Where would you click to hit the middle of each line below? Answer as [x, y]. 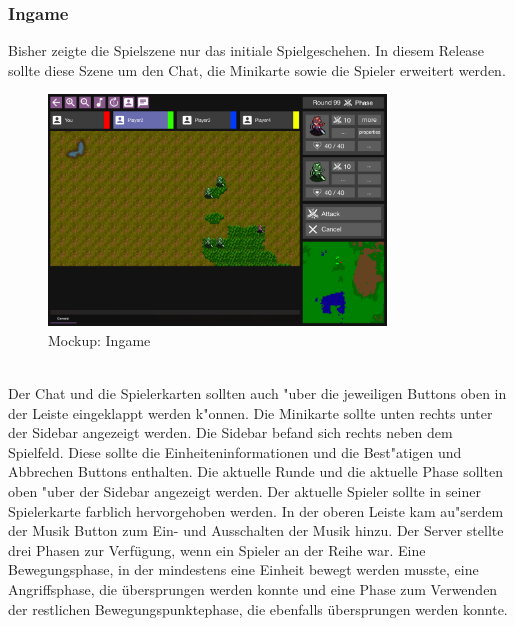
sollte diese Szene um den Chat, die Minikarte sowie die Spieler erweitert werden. [257, 69]
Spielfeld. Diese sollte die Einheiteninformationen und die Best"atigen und [235, 451]
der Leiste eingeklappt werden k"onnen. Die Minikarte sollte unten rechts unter [250, 412]
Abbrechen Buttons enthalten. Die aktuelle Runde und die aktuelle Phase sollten [255, 471]
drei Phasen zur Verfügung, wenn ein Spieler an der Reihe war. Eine [217, 549]
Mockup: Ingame [99, 339]
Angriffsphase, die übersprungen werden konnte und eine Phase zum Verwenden [253, 588]
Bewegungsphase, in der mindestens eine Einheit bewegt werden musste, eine [243, 569]
